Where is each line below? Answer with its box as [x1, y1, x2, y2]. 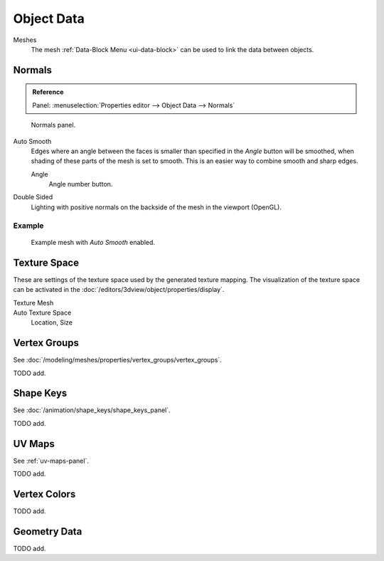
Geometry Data [13, 525, 82, 538]
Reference [32, 88, 64, 96]
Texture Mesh [13, 298, 54, 307]
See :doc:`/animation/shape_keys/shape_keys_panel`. [13, 406, 171, 414]
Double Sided [13, 193, 53, 201]
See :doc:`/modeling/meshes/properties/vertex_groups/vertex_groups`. [13, 356, 222, 365]
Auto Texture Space [13, 308, 72, 317]
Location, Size [31, 318, 73, 327]
